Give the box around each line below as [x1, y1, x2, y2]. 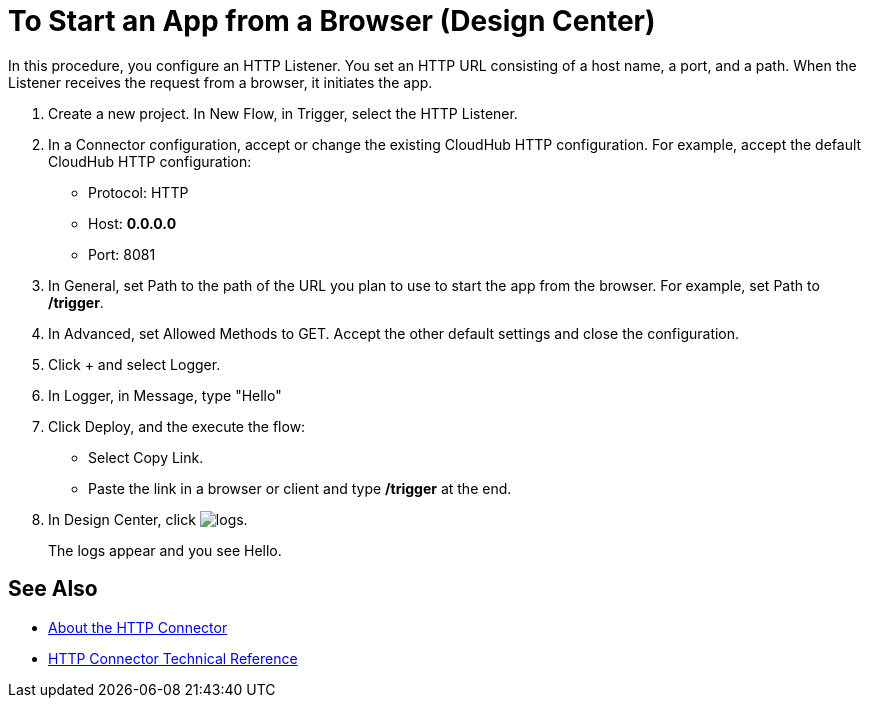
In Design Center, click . [48, 510, 248, 528]
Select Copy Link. [88, 448, 204, 466]
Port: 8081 [88, 245, 156, 263]
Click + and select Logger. [48, 355, 221, 373]
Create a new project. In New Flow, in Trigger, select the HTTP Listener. [48, 104, 518, 122]
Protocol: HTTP [88, 183, 189, 201]
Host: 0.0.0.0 [88, 214, 177, 232]
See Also [8, 576, 98, 602]
